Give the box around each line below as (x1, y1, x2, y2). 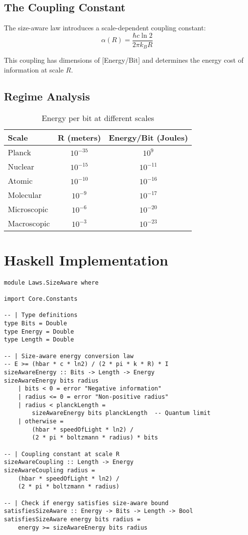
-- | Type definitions (4, 312, 78, 319)
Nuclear (8, 160, 34, 172)
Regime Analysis (4, 88, 90, 103)
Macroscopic (8, 217, 50, 229)
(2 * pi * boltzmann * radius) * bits (32, 434, 158, 441)
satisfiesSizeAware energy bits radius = (4, 515, 141, 523)
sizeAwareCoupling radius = (4, 466, 95, 474)
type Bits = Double (4, 320, 67, 327)
